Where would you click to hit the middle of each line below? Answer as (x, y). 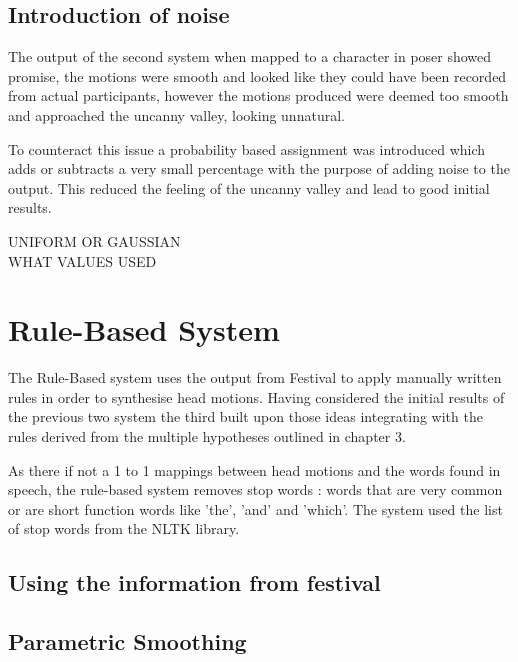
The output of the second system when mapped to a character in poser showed (250, 56)
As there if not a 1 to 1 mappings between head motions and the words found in (254, 469)
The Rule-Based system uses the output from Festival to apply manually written (255, 377)
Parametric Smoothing (127, 641)
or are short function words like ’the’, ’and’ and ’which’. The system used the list (255, 508)
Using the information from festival (194, 582)
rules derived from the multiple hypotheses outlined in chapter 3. (207, 436)
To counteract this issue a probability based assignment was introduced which (247, 148)
